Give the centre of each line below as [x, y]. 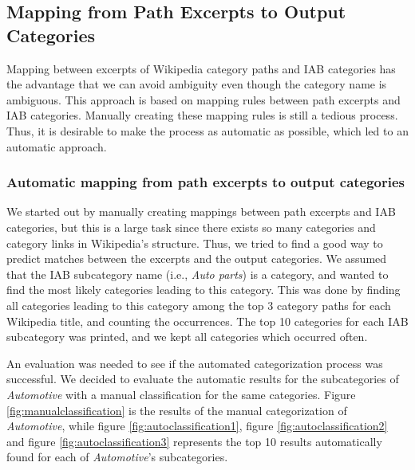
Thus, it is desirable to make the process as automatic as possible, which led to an [207, 130]
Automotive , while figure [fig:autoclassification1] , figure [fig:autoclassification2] [197, 426]
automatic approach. [57, 146]
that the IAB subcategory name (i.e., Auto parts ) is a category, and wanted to [198, 274]
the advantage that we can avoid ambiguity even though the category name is [197, 84]
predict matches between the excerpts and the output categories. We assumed [197, 258]
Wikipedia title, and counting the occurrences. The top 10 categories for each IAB [207, 321]
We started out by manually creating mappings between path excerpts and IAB [201, 211]
